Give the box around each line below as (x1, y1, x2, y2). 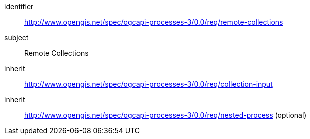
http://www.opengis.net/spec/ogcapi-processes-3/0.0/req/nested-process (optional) (24, 111, 307, 119)
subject (4, 33, 29, 42)
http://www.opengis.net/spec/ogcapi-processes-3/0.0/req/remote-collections (24, 18, 283, 26)
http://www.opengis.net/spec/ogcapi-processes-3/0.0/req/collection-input (24, 80, 273, 88)
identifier (4, 2, 34, 11)
